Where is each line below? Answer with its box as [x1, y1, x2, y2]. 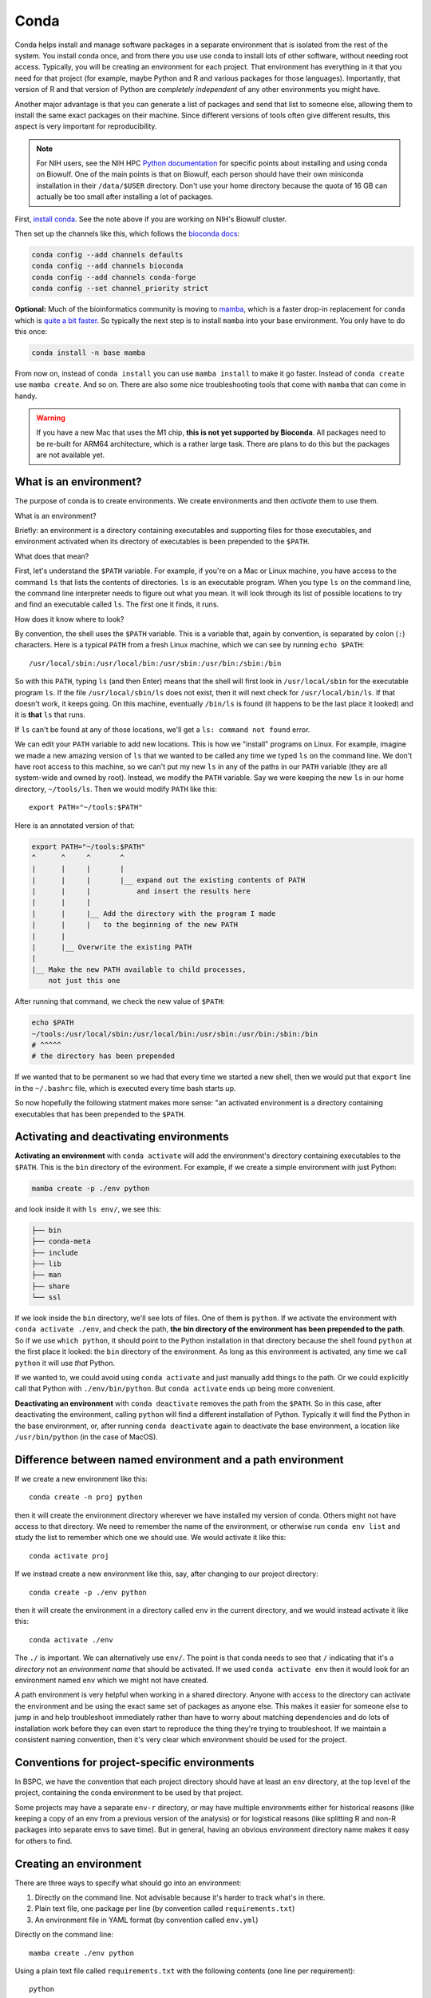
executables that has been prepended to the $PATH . [14, 1109, 186, 1119]
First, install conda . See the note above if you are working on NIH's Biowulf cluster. [14, 214, 287, 224]
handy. [14, 391, 38, 400]
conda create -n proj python [29, 1493, 143, 1502]
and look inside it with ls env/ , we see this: [14, 1204, 161, 1214]
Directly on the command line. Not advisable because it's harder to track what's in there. [34, 1893, 326, 1902]
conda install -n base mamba [31, 348, 146, 357]
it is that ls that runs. [14, 710, 85, 719]
